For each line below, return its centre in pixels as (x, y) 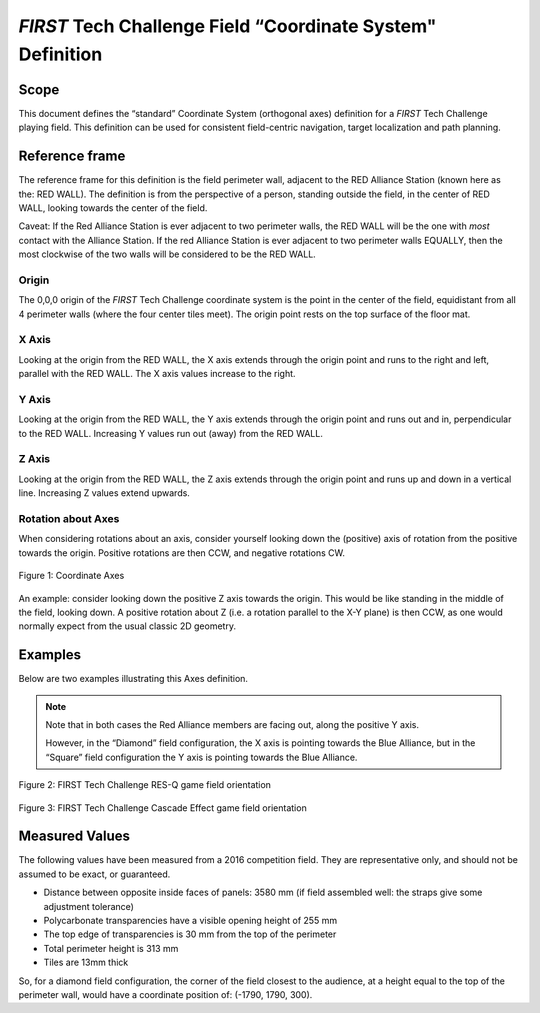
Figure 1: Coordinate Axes (71, 576)
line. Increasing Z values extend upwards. (104, 493)
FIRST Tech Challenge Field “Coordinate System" (227, 26)
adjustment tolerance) (89, 906)
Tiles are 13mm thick (86, 962)
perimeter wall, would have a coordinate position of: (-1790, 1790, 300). (165, 994)
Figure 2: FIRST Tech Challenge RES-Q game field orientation (145, 785)
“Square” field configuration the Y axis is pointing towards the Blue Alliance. (201, 757)
